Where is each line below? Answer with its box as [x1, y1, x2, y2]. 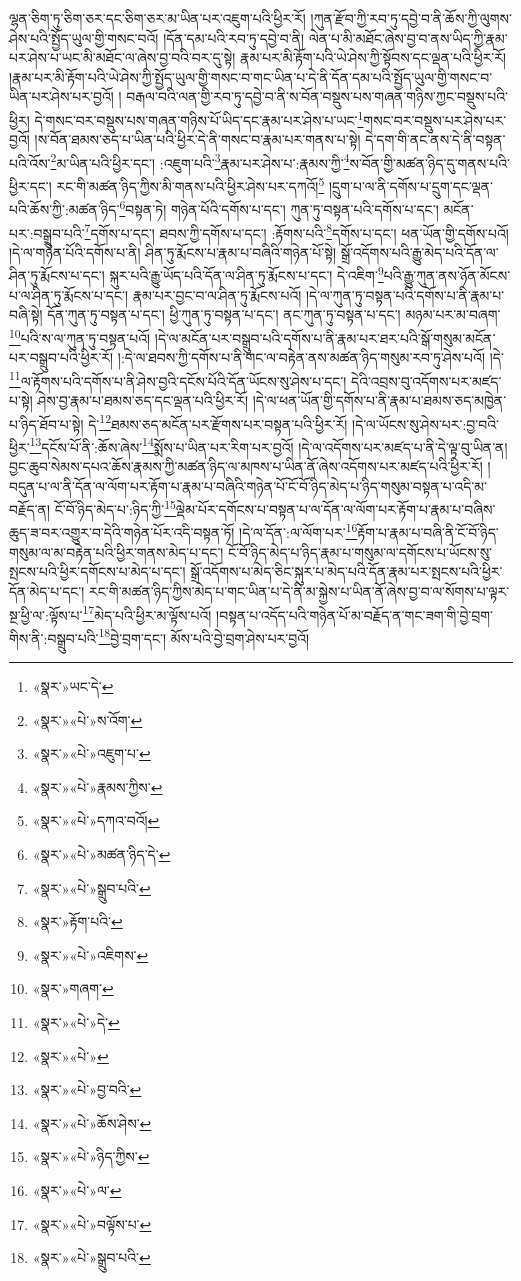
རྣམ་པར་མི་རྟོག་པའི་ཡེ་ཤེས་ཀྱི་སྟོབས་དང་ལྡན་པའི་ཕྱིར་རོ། [240, 47, 507, 68]
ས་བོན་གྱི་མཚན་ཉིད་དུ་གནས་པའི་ [349, 152, 510, 173]
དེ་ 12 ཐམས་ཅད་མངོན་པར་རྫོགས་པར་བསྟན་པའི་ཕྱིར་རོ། [88, 410, 348, 434]
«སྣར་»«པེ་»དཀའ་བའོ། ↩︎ [32, 810, 160, 831]
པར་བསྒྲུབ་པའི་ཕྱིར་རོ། [9, 347, 114, 368]
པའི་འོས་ [9, 152, 51, 173]
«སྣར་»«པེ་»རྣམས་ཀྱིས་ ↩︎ [32, 776, 163, 797]
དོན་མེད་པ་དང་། [9, 580, 85, 601]
